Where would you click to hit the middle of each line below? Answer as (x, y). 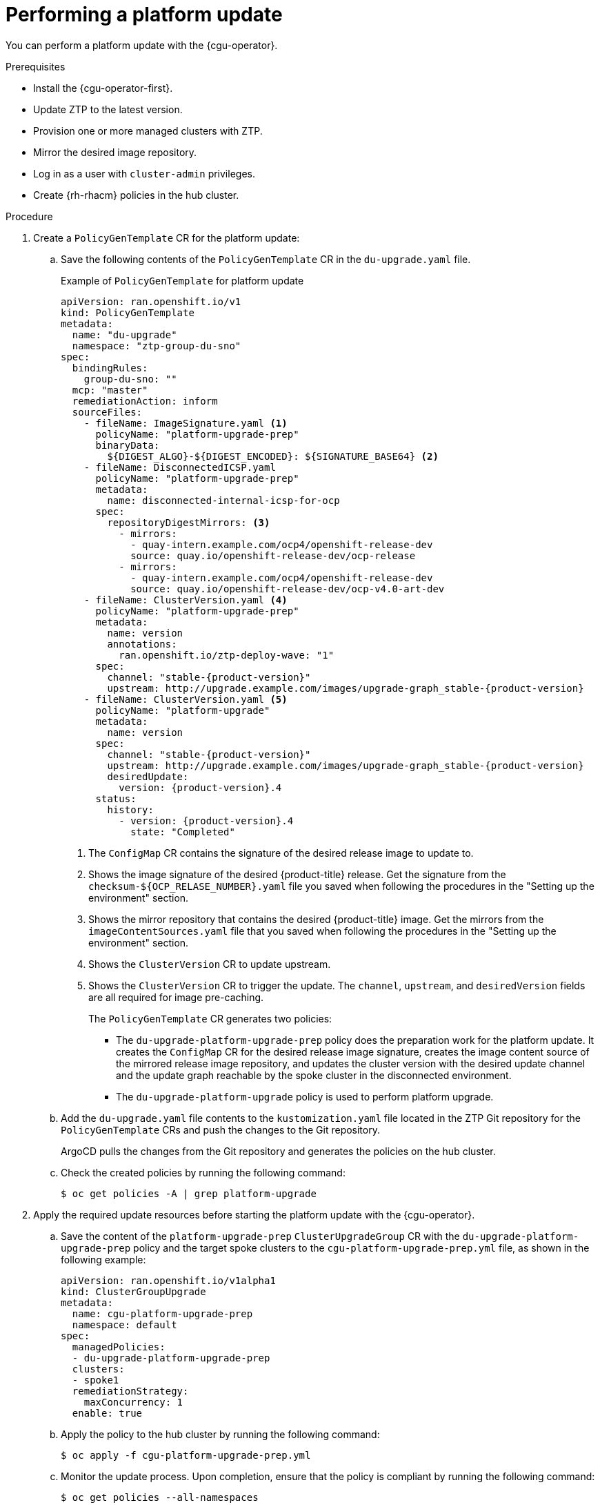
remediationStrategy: (130, 1391)
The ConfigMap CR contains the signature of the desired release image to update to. (281, 853)
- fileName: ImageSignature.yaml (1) (186, 423)
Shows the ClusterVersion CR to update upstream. (210, 964)
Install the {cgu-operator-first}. (103, 88)
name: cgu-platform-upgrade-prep (162, 1313)
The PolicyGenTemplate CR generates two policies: (210, 1018)
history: (130, 809)
